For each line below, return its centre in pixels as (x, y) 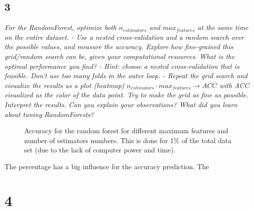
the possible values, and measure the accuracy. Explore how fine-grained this (119, 46)
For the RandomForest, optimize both (61, 27)
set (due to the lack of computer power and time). (100, 150)
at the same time (223, 27)
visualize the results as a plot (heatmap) (64, 85)
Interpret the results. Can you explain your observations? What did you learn (121, 104)
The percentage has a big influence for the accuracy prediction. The (107, 166)
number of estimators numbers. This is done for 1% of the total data (128, 140)
